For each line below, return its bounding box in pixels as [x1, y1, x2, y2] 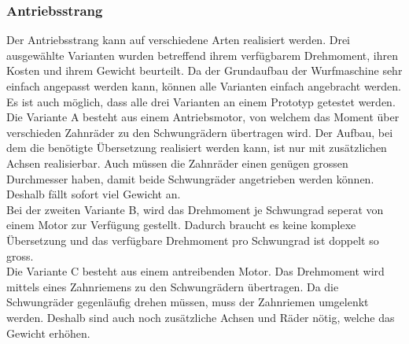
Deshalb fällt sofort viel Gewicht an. [6, 186, 181, 202]
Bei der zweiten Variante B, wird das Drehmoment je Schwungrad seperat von [6, 201, 384, 217]
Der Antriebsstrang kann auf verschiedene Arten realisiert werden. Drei [6, 31, 350, 48]
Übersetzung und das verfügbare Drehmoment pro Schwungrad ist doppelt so [6, 231, 379, 248]
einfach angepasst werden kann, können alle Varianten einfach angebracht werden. [6, 78, 401, 94]
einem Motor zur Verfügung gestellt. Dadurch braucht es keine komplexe [6, 216, 356, 233]
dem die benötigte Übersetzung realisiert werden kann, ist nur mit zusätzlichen [6, 139, 387, 156]
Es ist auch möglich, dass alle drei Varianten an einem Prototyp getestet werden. [6, 93, 396, 109]
